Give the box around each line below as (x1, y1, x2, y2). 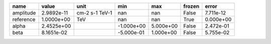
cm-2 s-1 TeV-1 (76, 9, 112, 16)
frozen (183, 3, 200, 9)
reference (12, 16, 36, 22)
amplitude (12, 9, 36, 16)
